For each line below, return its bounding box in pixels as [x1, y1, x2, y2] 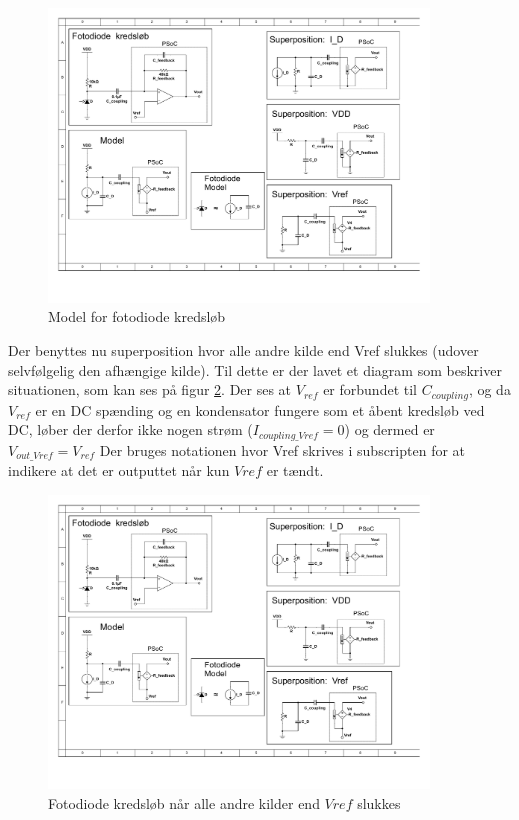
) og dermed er [344, 419, 435, 440]
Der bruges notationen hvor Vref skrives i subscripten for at [99, 439, 466, 460]
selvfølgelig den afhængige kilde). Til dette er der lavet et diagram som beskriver [8, 359, 502, 380]
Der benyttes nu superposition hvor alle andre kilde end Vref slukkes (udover [8, 339, 479, 360]
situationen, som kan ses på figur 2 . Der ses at [8, 379, 292, 400]
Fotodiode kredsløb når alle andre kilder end [48, 793, 320, 814]
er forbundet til [323, 379, 417, 400]
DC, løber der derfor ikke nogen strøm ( [8, 419, 253, 440]
